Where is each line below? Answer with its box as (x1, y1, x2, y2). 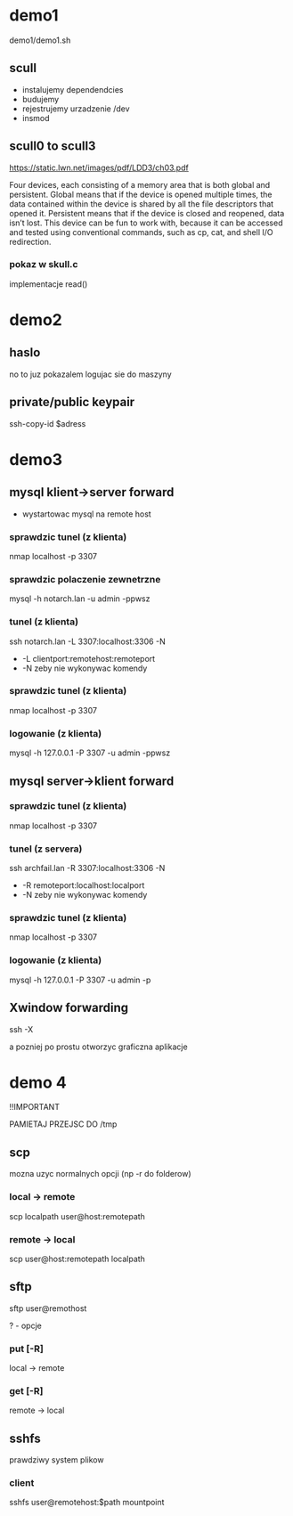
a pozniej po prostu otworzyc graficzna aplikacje (9, 1041, 189, 1052)
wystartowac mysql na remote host (21, 509, 151, 519)
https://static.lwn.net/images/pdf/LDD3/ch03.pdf (9, 162, 189, 173)
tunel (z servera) (9, 843, 83, 855)
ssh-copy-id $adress (9, 418, 86, 428)
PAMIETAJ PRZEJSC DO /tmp (9, 1119, 118, 1129)
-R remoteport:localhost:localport (21, 880, 145, 891)
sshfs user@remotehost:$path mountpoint (9, 1497, 165, 1508)
